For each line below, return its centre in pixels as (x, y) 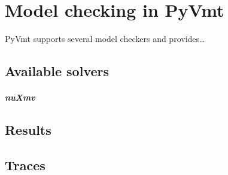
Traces (25, 165)
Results (28, 130)
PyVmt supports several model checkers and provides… (105, 39)
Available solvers (57, 71)
